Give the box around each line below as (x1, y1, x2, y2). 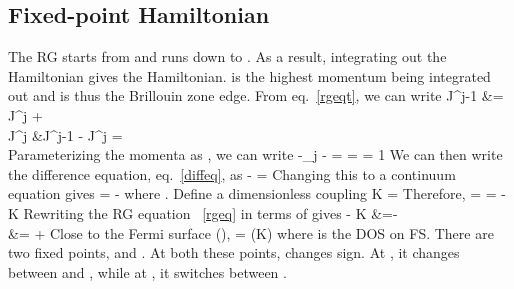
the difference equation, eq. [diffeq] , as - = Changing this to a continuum (8, 163, 456, 184)
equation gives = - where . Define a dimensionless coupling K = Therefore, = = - (8, 183, 506, 204)
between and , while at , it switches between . (8, 261, 287, 282)
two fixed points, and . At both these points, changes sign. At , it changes (8, 242, 460, 263)
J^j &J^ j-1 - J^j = (8, 124, 123, 145)
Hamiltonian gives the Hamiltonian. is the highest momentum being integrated (8, 65, 491, 86)
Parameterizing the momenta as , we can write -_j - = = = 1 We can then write (8, 144, 503, 165)
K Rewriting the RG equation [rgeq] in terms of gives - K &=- (8, 202, 398, 223)
